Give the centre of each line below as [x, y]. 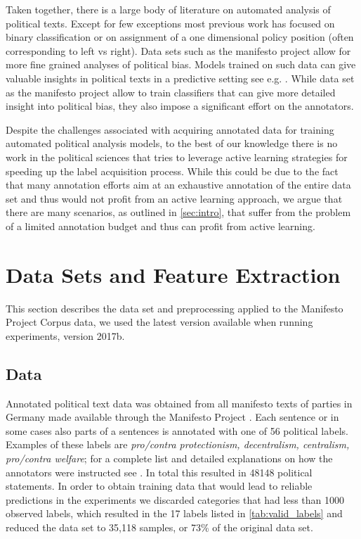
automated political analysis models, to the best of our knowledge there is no [172, 143]
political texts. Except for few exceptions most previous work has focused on [170, 23]
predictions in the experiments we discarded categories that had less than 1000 [175, 499]
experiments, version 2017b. [65, 335]
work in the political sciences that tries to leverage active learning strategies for [177, 157]
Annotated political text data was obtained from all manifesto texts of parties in [179, 403]
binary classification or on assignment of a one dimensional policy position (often [180, 37]
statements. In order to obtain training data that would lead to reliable [159, 486]
